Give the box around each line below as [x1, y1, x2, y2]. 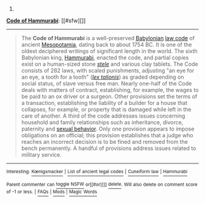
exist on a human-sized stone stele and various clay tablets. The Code [21, 60, 198, 68]
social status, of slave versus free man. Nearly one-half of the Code [21, 80, 192, 87]
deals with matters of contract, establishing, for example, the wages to [21, 87, 199, 93]
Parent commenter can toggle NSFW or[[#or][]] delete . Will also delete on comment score [6, 181, 198, 188]
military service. [21, 151, 62, 158]
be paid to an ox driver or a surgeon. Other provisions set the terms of [21, 93, 198, 100]
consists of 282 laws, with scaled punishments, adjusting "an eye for [21, 67, 195, 74]
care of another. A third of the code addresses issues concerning [21, 112, 185, 119]
